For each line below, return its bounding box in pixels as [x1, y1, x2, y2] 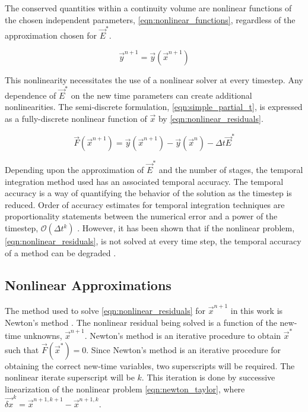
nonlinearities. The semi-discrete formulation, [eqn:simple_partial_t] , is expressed [5, 100, 303, 113]
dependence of [5, 89, 56, 101]
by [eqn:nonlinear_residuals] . [158, 112, 263, 124]
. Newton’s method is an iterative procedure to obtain [84, 329, 281, 342]
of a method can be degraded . [5, 246, 116, 259]
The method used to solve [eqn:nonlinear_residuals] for [5, 304, 206, 317]
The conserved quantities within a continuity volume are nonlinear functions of [5, 2, 292, 14]
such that [5, 343, 39, 356]
